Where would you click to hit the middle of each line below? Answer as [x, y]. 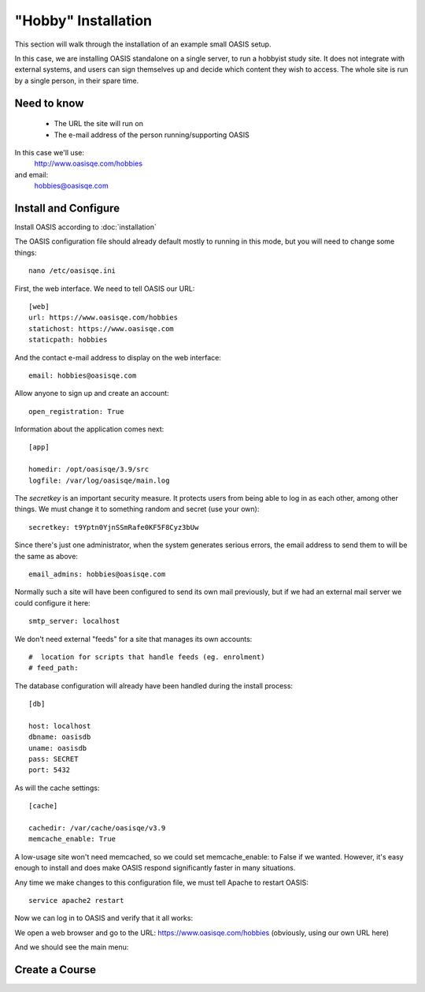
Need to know [49, 103]
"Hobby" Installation [83, 21]
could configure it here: [52, 602]
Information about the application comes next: [89, 429]
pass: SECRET [54, 759]
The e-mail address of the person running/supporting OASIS [152, 135]
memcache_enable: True [72, 839]
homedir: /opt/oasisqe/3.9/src [89, 470]
